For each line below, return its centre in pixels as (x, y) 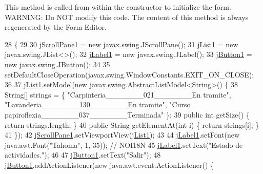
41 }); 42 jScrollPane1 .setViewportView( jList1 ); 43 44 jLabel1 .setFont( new (122, 135)
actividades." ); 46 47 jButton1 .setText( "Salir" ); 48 (83, 155)
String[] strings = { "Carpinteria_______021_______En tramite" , (118, 94)
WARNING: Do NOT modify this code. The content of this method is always (127, 17)
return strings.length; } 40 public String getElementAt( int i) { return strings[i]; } (132, 124)
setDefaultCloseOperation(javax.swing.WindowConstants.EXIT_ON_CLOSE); (129, 74)
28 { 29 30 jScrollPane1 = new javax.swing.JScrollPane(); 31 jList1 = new (122, 44)
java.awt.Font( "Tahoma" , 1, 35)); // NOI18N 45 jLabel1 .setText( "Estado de (124, 144)
